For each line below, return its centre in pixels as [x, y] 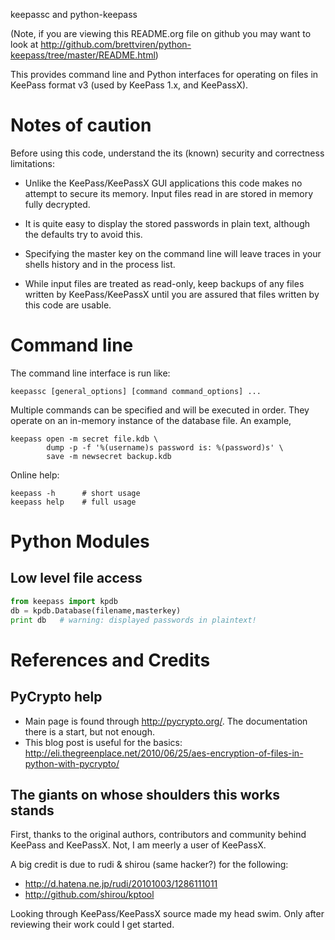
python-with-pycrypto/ [72, 763]
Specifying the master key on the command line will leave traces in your [173, 253]
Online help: [35, 475]
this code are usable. [68, 305]
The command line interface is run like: [90, 373]
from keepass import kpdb [64, 601]
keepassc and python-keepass [74, 14]
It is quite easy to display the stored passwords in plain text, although [167, 223]
